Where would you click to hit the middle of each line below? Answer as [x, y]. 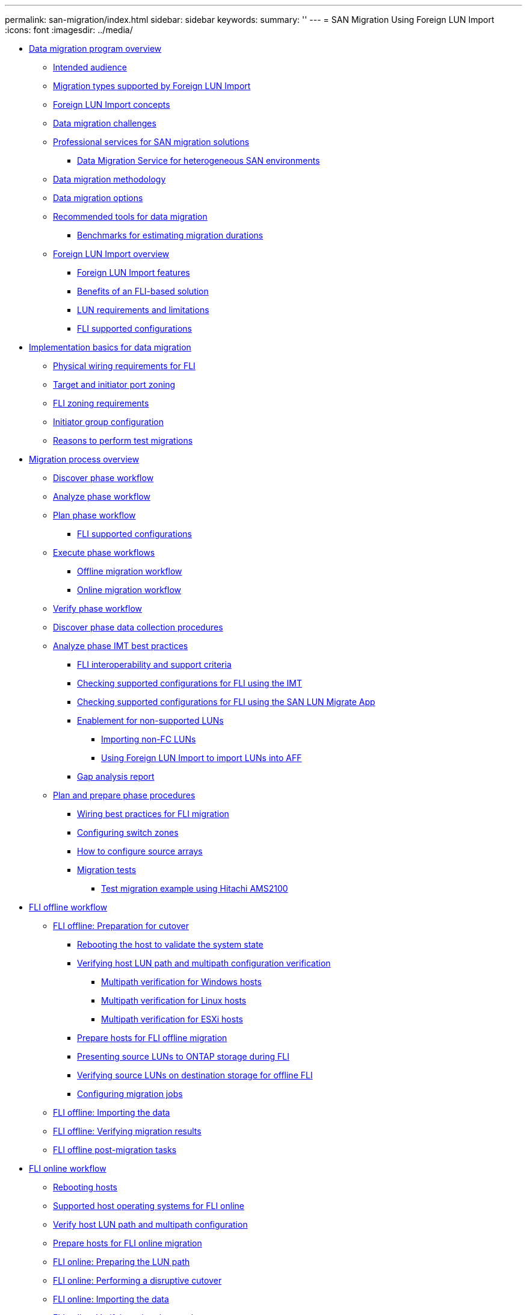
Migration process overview [84, 459]
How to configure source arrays [140, 851]
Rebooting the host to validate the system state [170, 944]
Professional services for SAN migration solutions [151, 142]
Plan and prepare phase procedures [124, 795]
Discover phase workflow [103, 478]
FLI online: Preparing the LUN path [122, 1262]
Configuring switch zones [128, 832]
